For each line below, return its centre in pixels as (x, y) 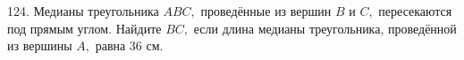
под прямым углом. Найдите (84, 28)
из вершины (40, 45)
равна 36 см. (129, 45)
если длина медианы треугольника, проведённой (325, 28)
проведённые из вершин (266, 11)
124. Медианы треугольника (83, 11)
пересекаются (415, 11)
